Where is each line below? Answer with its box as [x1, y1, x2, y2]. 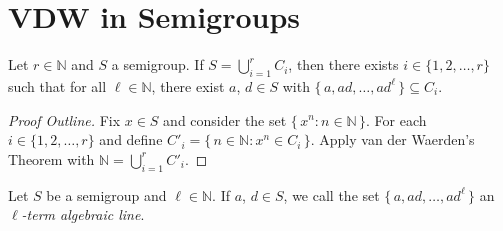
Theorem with [8, 148, 95, 169]
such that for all [8, 75, 107, 96]
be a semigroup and [46, 184, 167, 205]
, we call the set [283, 184, 380, 205]
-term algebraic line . [21, 204, 145, 225]
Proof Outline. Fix [8, 109, 121, 130]
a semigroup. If [111, 54, 204, 75]
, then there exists [288, 54, 399, 75]
